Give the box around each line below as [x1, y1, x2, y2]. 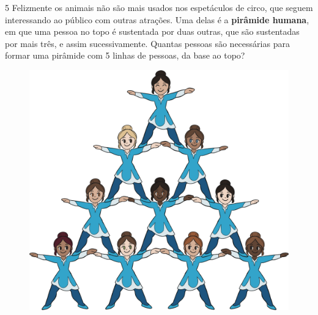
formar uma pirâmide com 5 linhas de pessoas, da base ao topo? [5, 49, 245, 62]
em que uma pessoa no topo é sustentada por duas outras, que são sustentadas [5, 25, 300, 38]
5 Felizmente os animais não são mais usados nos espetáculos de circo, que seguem [5, 1, 313, 13]
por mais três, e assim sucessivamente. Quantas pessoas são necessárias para [5, 37, 290, 49]
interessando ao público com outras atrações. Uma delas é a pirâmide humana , [5, 13, 309, 26]
